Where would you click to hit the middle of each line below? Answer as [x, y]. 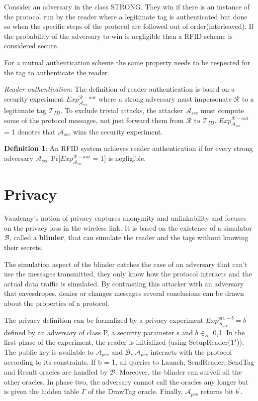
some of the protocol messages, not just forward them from [94, 120]
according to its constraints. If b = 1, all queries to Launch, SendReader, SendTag [129, 362]
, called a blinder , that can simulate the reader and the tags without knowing [129, 237]
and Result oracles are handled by [56, 372]
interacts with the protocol [191, 352]
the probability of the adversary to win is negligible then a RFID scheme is [118, 36]
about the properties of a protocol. [57, 303]
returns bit [217, 391]
